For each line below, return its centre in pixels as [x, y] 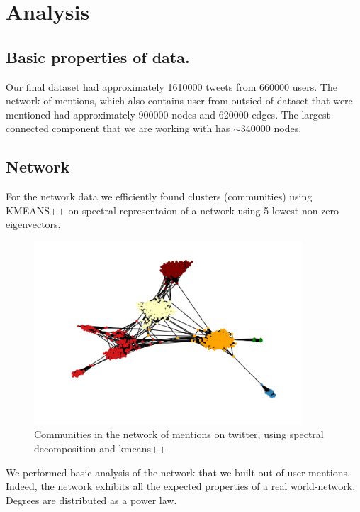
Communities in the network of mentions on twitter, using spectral [179, 434]
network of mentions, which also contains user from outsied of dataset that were [179, 100]
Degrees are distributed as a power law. [91, 500]
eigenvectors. [33, 224]
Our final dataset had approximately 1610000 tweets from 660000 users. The [171, 86]
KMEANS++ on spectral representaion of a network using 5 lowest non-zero [173, 210]
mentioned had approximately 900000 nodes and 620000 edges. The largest [168, 114]
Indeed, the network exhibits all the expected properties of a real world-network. [181, 486]
